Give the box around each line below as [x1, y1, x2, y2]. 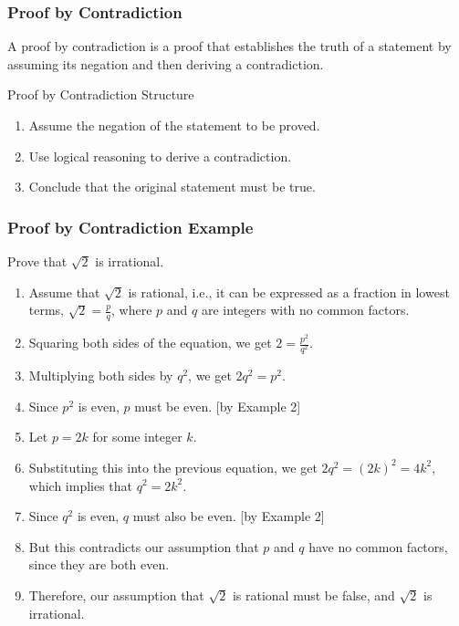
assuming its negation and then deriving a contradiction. [7, 54, 324, 73]
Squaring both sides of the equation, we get [28, 333, 272, 352]
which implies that [28, 475, 133, 495]
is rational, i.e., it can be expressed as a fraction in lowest [128, 282, 450, 301]
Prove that [7, 252, 68, 270]
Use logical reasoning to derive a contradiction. [28, 146, 292, 165]
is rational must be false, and [232, 585, 395, 604]
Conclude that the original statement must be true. [28, 177, 316, 196]
